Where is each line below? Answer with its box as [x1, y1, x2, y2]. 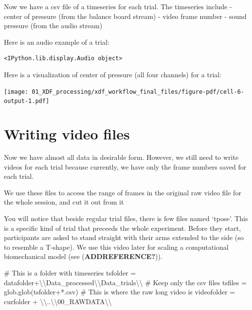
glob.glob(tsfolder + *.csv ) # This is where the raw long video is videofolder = [4, 287, 235, 297]
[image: [4, 88, 29, 95]
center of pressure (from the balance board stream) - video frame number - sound [4, 11, 247, 21]
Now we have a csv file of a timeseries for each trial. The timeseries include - [4, 1, 232, 11]
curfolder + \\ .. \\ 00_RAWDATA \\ [4, 296, 112, 306]
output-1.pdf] [4, 98, 50, 105]
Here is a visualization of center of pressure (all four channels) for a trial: [4, 69, 222, 79]
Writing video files [4, 124, 130, 144]
